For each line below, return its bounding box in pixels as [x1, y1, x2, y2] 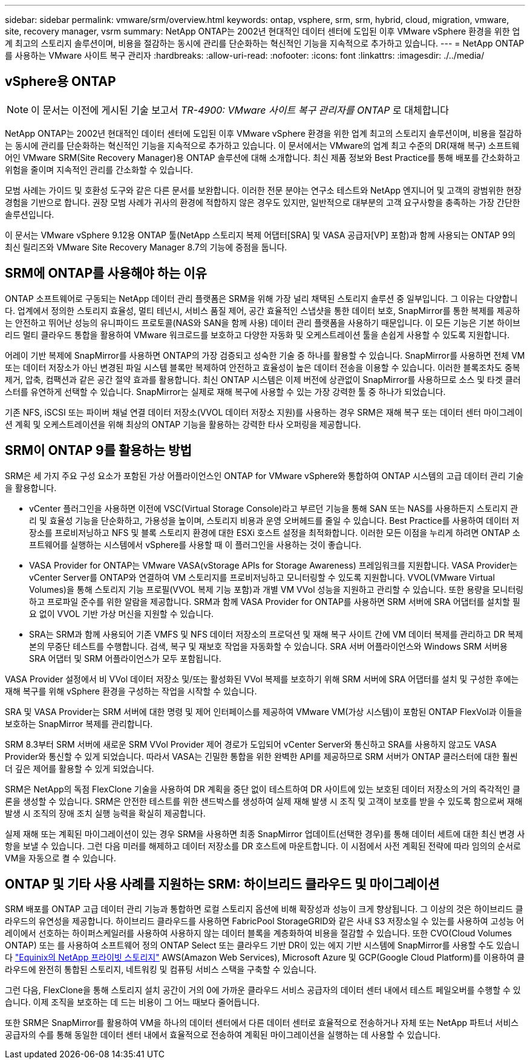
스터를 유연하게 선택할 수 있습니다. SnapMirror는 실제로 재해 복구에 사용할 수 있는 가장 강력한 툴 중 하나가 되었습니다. [5, 386, 446, 397]
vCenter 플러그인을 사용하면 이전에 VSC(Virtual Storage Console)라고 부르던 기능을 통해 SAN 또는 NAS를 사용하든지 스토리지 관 [29, 503, 519, 514]
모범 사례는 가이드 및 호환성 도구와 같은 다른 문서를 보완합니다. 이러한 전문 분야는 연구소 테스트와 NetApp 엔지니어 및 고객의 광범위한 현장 [5, 184, 522, 195]
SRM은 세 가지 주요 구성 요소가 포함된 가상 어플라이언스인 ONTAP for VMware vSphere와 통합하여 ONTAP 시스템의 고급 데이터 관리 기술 [5, 470, 524, 481]
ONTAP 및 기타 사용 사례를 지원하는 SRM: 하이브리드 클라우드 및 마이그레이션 [5, 876, 440, 892]
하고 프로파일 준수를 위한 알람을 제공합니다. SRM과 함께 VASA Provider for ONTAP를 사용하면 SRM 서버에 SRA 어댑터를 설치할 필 [29, 596, 520, 607]
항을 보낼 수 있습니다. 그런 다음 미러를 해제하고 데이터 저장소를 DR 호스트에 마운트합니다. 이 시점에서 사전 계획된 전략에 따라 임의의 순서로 [5, 840, 521, 851]
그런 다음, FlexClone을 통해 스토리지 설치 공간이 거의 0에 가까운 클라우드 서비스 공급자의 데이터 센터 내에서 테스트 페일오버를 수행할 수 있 [5, 985, 521, 996]
